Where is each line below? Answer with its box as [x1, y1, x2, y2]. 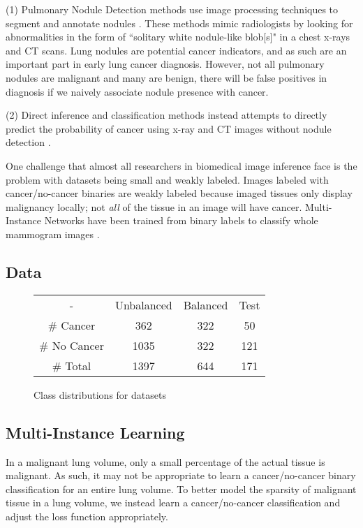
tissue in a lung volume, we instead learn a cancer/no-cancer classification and [6, 495, 341, 510]
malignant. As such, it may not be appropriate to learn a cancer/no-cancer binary [6, 468, 356, 483]
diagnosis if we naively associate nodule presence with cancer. [6, 84, 269, 98]
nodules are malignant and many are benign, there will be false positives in [6, 70, 327, 85]
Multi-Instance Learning [6, 421, 185, 443]
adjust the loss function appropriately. [6, 508, 168, 523]
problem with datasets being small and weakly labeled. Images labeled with [6, 172, 329, 186]
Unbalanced [114, 296, 172, 313]
